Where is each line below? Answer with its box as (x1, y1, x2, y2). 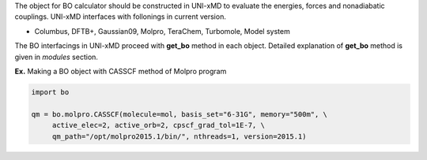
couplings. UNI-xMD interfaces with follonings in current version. (14, 12, 227, 21)
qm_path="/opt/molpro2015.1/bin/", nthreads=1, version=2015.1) (51, 132, 307, 141)
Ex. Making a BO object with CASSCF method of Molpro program (14, 66, 227, 76)
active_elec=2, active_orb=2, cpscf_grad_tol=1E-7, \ (51, 121, 265, 130)
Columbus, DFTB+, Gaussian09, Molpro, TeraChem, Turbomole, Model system (34, 26, 290, 35)
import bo (31, 87, 70, 96)
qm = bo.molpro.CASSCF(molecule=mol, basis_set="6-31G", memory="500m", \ (31, 110, 328, 118)
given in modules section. (14, 52, 99, 61)
